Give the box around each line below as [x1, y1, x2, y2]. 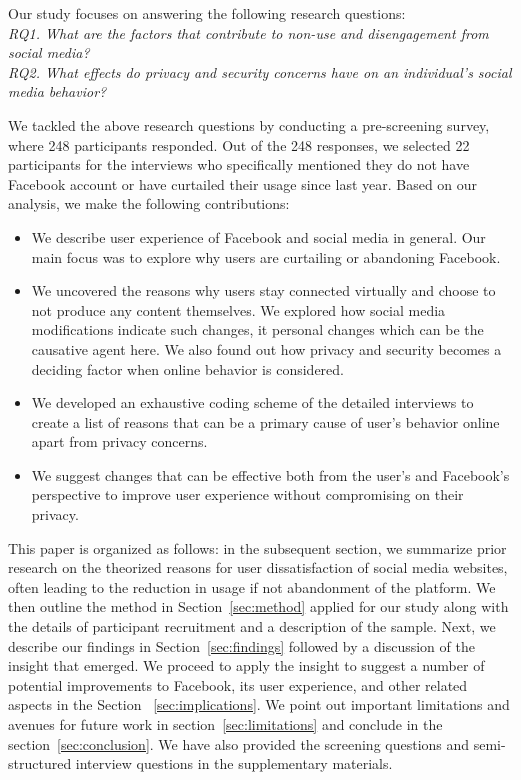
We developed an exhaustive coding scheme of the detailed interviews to [31, 392, 474, 413]
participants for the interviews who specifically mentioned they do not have [8, 154, 470, 175]
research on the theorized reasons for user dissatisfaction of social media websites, [8, 557, 508, 578]
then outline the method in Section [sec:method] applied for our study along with [8, 596, 509, 617]
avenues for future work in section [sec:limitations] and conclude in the [8, 714, 443, 734]
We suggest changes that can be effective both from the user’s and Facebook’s [31, 464, 510, 485]
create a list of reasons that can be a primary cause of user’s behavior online [31, 411, 500, 432]
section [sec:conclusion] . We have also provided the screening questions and [8, 733, 470, 754]
